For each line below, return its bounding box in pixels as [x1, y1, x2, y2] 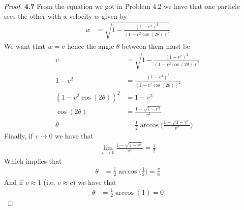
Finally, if [4, 131, 33, 140]
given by [101, 10, 127, 21]
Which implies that [4, 155, 62, 166]
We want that [4, 40, 45, 51]
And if [4, 176, 23, 187]
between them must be [122, 40, 190, 51]
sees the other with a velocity [4, 10, 92, 21]
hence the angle [67, 40, 114, 51]
